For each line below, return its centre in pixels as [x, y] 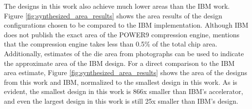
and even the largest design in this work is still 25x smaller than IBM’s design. [121, 101]
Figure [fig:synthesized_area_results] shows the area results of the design [113, 15]
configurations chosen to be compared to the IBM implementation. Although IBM [126, 25]
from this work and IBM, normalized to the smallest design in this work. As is [121, 82]
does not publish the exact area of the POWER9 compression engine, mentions [122, 34]
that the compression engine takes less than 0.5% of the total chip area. [111, 44]
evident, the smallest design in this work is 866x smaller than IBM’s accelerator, [124, 91]
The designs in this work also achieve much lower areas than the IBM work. [117, 6]
